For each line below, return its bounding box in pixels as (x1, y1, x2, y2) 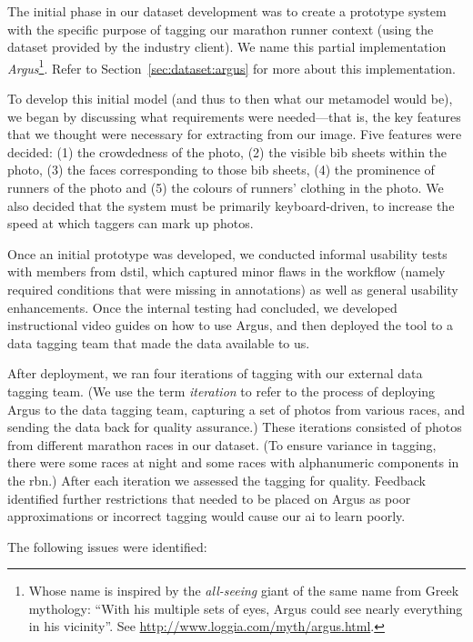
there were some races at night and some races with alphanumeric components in (7, 453, 459, 472)
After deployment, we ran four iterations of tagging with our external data (7, 364, 423, 383)
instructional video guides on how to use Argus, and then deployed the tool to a (7, 316, 454, 335)
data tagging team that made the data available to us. (7, 333, 310, 352)
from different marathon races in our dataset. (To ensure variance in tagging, (7, 435, 437, 454)
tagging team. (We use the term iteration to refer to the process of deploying (7, 381, 436, 400)
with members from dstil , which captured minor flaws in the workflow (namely (7, 262, 446, 281)
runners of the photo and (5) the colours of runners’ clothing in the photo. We (7, 178, 444, 196)
